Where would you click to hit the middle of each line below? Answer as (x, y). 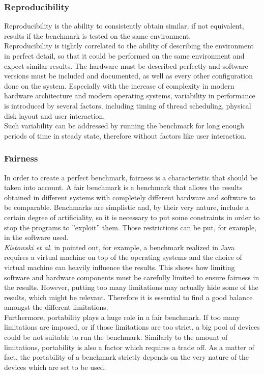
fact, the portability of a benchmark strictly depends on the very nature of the (127, 357)
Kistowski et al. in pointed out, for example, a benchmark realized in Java (120, 247)
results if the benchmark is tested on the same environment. (98, 35)
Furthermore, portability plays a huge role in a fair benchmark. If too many (122, 317)
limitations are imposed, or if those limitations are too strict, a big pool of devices (132, 327)
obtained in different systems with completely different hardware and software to (130, 197)
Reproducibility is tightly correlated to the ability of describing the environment (129, 46)
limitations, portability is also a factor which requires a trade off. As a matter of (129, 347)
